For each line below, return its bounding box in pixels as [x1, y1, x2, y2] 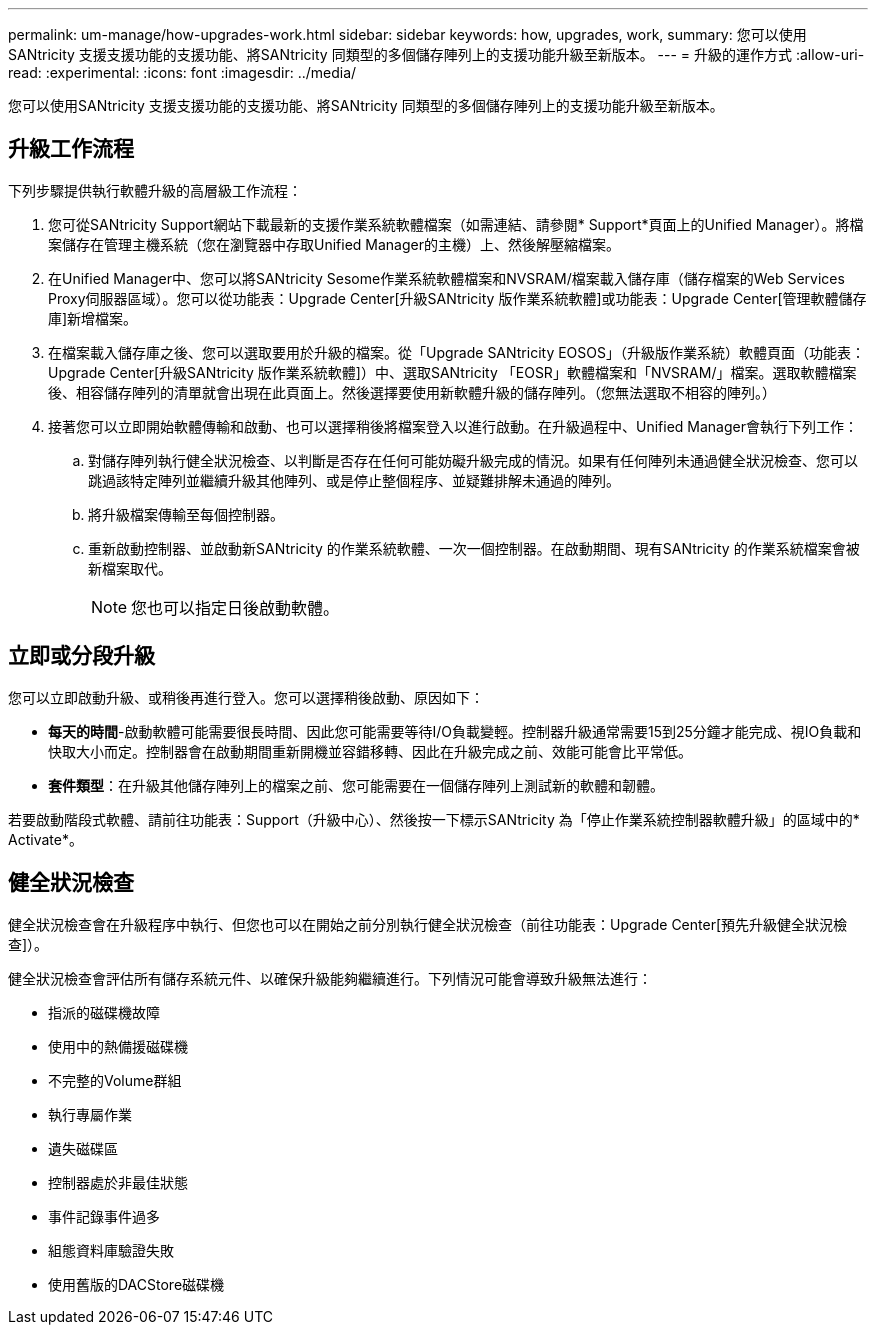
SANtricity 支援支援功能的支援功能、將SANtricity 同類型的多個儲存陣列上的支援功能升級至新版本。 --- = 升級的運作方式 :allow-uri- [8, 46, 865, 63]
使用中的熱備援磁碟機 [48, 1037, 188, 1055]
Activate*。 [8, 830, 83, 848]
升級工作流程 [8, 136, 134, 162]
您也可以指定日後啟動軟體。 [131, 597, 340, 618]
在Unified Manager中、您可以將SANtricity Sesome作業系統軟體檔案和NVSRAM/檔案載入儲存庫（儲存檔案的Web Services [48, 269, 845, 287]
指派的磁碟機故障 [48, 1003, 160, 1021]
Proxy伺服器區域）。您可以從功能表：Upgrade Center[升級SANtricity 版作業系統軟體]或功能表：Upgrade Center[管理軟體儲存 [48, 289, 867, 307]
